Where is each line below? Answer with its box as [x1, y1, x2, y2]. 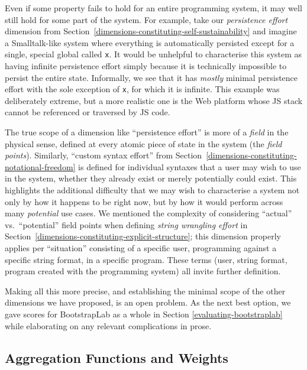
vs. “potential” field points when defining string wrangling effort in [5, 218, 248, 231]
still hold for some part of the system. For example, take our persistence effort [5, 13, 288, 25]
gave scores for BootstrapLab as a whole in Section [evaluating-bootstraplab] [5, 307, 283, 320]
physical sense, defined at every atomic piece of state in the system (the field [5, 137, 282, 150]
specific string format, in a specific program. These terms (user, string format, [5, 253, 287, 265]
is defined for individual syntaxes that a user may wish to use [78, 160, 301, 173]
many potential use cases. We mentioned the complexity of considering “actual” [5, 207, 292, 219]
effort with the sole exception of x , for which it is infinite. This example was [5, 83, 280, 95]
